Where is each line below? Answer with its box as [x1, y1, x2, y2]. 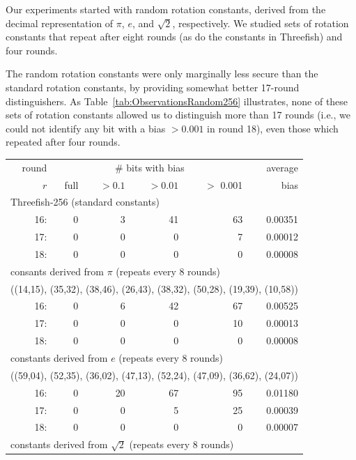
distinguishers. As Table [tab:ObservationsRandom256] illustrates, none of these [6, 93, 348, 108]
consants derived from [10, 263, 105, 278]
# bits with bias [114, 160, 185, 174]
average [266, 160, 299, 174]
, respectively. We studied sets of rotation [172, 15, 349, 30]
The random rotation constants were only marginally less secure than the [6, 66, 318, 81]
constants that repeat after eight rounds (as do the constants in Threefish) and [6, 29, 343, 44]
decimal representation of [6, 15, 114, 30]
